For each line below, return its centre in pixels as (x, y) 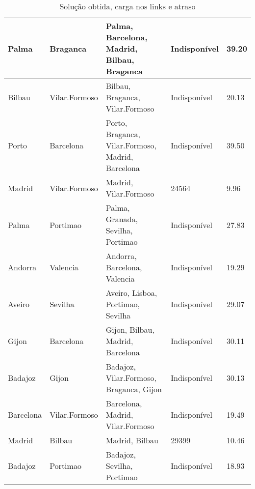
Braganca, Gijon (134, 389)
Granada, (122, 219)
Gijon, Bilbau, (130, 330)
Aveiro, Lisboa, (131, 293)
